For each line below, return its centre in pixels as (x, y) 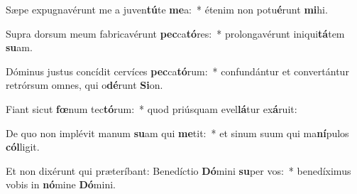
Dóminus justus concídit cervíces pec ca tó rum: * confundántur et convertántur (177, 71)
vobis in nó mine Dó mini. (61, 184)
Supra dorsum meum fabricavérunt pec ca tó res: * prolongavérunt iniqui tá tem (175, 33)
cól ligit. (23, 147)
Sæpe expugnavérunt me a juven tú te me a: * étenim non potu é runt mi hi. (167, 9)
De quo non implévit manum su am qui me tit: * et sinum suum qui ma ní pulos (177, 133)
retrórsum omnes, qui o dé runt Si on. (84, 85)
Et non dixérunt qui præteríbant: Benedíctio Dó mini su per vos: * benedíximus (178, 170)
